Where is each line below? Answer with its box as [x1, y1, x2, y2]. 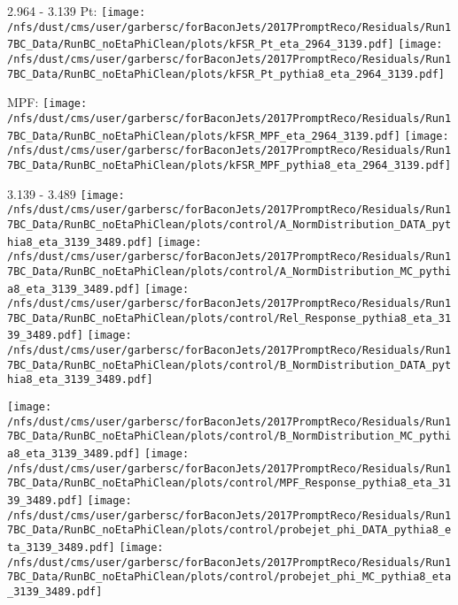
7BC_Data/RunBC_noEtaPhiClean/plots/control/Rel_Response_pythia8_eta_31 [7, 311, 452, 325]
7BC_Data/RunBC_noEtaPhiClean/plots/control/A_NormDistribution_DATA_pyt [7, 218, 452, 231]
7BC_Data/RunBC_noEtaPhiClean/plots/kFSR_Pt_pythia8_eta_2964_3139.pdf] [7, 67, 445, 80]
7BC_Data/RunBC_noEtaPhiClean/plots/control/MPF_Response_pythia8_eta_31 [7, 477, 452, 490]
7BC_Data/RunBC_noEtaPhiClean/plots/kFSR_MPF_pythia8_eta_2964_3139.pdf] [7, 158, 452, 172]
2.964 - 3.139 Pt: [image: [7, 2, 146, 19]
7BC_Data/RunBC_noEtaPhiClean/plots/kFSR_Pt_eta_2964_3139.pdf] [7, 38, 394, 51]
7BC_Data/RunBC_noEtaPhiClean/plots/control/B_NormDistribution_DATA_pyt [7, 358, 452, 371]
